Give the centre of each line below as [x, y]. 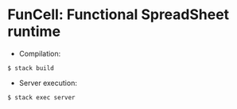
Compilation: [40, 53]
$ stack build [31, 68]
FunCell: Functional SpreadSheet [118, 15]
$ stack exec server [42, 97]
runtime [34, 31]
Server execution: [48, 83]
